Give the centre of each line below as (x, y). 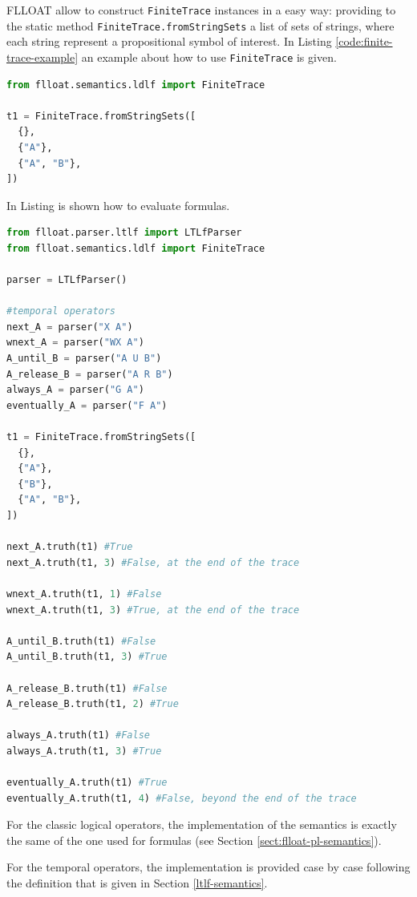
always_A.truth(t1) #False (78, 735)
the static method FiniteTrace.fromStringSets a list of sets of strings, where (200, 25)
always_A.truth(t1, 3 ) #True (84, 751)
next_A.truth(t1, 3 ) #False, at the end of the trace (153, 562)
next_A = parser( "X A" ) (70, 327)
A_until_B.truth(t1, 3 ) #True (87, 657)
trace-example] (43, 57)
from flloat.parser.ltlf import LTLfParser (124, 233)
